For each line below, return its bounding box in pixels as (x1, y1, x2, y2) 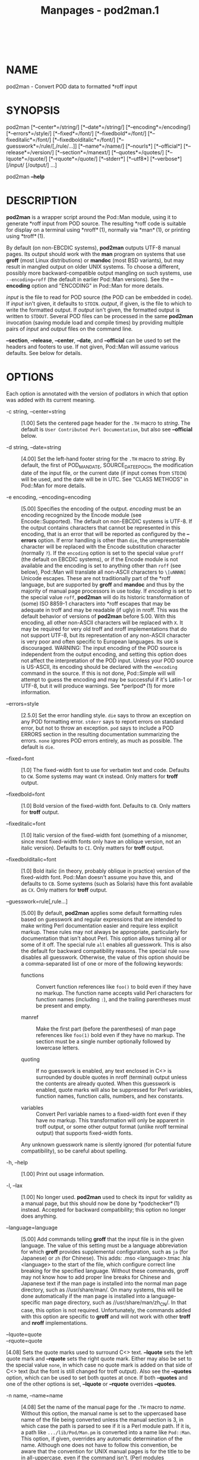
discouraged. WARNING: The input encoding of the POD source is (21, 644, 182, 651)
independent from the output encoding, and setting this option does (21, 650, 187, 658)
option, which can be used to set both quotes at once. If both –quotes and (6, 1374, 188, 1381)
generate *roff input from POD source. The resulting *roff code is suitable (6, 220, 187, 227)
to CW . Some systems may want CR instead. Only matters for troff (21, 773, 178, 780)
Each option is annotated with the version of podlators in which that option (6, 390, 188, 397)
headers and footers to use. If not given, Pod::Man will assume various (6, 343, 179, 350)
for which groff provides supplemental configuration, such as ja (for (21, 1248, 188, 1255)
